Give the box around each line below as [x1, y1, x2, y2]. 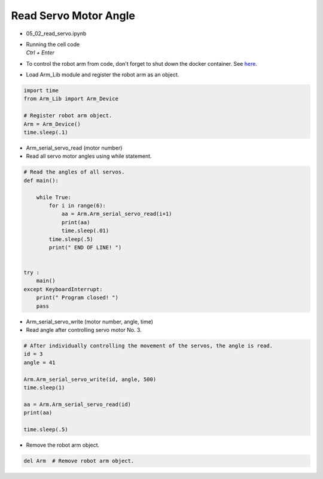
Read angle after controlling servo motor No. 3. [26, 327, 142, 334]
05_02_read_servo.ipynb [26, 30, 87, 37]
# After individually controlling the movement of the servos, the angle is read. [23, 343, 273, 349]
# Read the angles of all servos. [23, 169, 125, 176]
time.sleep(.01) [61, 227, 109, 234]
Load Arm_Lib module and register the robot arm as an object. [26, 71, 179, 78]
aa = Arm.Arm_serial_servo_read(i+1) [61, 210, 172, 218]
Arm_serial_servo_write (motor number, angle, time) [26, 318, 154, 325]
